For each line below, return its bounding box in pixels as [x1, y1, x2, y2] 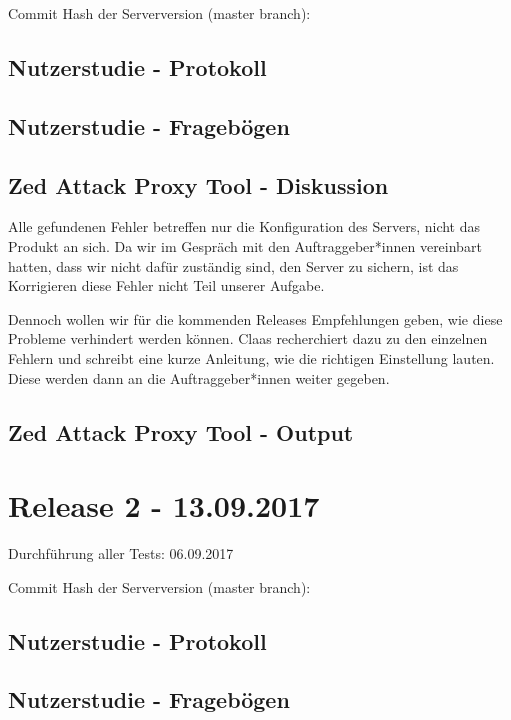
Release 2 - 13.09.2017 [8, 485, 320, 526]
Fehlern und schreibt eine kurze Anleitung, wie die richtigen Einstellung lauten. [8, 347, 495, 368]
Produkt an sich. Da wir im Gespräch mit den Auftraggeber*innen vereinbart [8, 235, 482, 256]
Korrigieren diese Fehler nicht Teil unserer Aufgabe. [8, 275, 325, 296]
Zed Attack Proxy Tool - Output [8, 416, 354, 447]
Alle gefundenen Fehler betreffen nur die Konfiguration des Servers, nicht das [8, 216, 481, 237]
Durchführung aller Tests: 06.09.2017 [8, 543, 234, 564]
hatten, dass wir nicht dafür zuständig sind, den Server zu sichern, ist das [8, 255, 459, 276]
